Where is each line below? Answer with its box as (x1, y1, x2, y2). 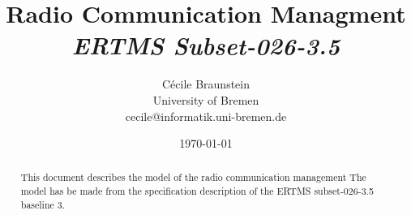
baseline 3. (20, 197, 66, 211)
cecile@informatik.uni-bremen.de (125, 107, 287, 124)
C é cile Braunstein (161, 75, 250, 92)
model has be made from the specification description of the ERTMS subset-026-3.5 (20, 184, 374, 198)
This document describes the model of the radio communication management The (20, 170, 366, 184)
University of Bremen (152, 91, 259, 108)
